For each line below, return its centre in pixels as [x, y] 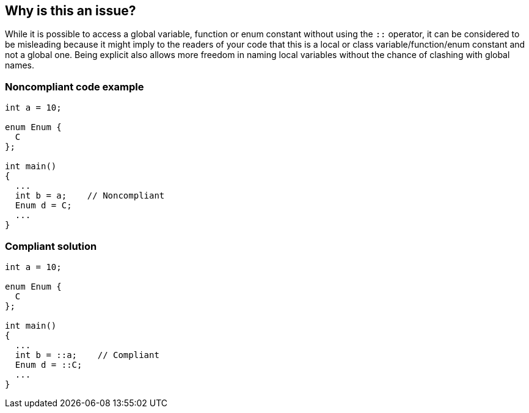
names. [20, 65]
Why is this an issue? [71, 11]
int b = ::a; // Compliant [87, 355]
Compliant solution [51, 246]
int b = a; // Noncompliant [90, 196]
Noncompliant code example [75, 86]
